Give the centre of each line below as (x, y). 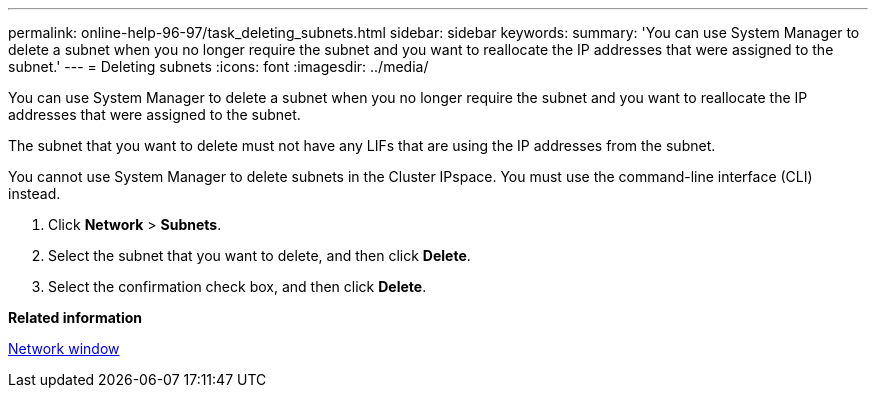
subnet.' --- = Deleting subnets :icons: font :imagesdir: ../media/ (218, 66)
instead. (34, 193)
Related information (75, 317)
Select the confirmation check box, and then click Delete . (237, 286)
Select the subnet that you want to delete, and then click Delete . (259, 255)
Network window (64, 348)
